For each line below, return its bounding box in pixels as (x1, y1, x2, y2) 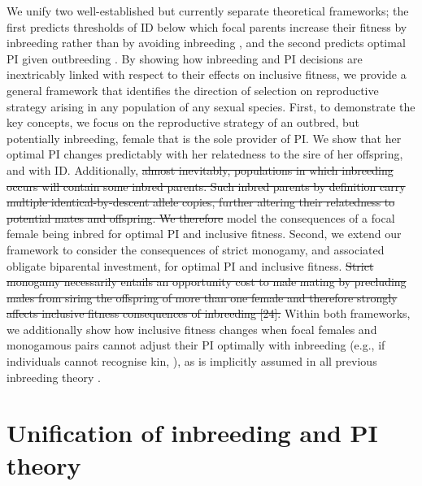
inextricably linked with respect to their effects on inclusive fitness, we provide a (7, 66, 407, 83)
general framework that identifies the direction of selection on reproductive (7, 81, 379, 98)
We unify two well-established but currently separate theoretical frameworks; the (7, 2, 409, 19)
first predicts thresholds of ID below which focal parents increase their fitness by (7, 18, 407, 35)
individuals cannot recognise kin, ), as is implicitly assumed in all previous (7, 353, 377, 370)
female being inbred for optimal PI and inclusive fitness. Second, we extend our (7, 225, 402, 242)
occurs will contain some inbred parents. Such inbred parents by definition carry (7, 177, 406, 194)
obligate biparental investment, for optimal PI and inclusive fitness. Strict (7, 257, 374, 274)
